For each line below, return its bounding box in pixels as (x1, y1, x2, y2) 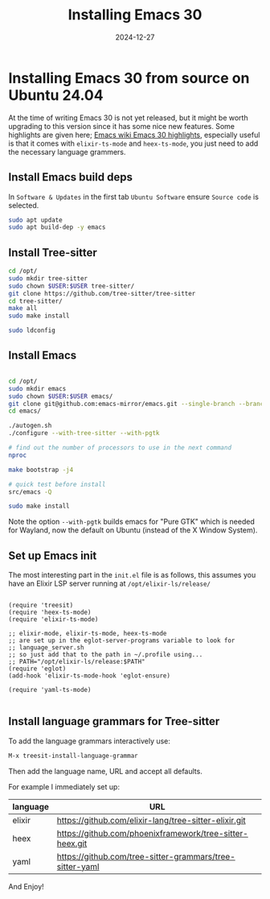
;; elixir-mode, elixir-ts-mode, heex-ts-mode (8, 630, 167, 638)
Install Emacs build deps (8, 171, 133, 184)
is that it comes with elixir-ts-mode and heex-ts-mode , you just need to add (8, 139, 259, 148)
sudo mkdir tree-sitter (8, 274, 88, 283)
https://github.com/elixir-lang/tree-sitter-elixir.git (56, 814, 247, 826)
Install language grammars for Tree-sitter (8, 715, 220, 728)
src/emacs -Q (8, 487, 52, 496)
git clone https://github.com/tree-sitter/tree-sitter (8, 289, 196, 297)
